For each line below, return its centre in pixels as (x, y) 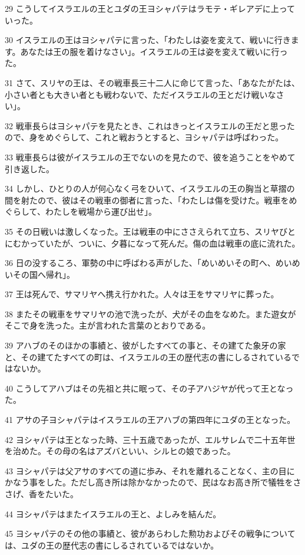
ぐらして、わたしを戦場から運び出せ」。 (81, 211)
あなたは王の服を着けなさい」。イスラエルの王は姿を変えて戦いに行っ (154, 51)
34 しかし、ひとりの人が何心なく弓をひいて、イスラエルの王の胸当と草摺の (150, 188)
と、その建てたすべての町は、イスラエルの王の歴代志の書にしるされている (148, 357)
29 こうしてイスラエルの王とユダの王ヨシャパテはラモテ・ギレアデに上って (150, 8)
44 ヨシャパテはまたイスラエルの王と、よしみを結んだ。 (113, 513)
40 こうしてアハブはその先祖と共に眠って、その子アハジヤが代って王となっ (149, 388)
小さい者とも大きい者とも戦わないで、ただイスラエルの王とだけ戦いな (140, 94)
